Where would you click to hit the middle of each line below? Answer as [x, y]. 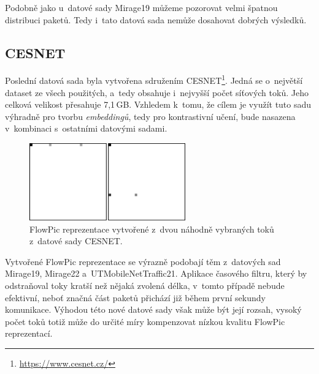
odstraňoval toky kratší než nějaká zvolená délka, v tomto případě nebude [145, 285]
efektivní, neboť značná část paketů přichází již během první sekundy [135, 297]
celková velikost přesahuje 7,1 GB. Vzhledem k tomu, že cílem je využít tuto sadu [158, 104]
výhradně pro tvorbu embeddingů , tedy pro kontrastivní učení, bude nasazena [150, 116]
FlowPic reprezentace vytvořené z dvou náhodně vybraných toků [152, 229]
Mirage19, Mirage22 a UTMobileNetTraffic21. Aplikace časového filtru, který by [156, 273]
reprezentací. [29, 333]
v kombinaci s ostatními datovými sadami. [86, 128]
